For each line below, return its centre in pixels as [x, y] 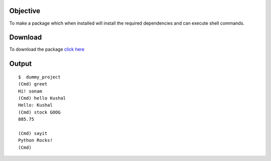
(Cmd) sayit [33, 133]
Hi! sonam [30, 91]
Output [21, 64]
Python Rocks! [35, 140]
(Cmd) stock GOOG [39, 112]
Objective [25, 11]
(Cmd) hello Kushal [42, 98]
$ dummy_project [39, 77]
